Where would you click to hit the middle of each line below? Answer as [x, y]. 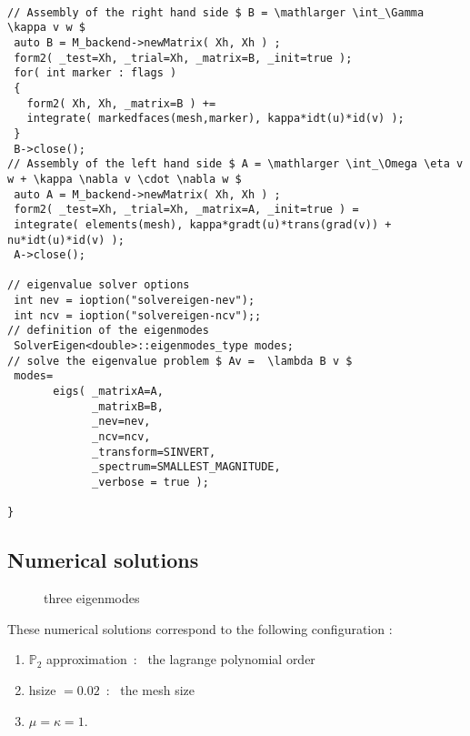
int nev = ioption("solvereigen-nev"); [135, 301]
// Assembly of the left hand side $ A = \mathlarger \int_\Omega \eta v [235, 164]
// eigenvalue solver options [99, 285]
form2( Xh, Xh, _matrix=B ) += [121, 103]
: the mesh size [150, 689]
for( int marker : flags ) [95, 73]
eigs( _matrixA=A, [108, 392]
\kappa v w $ [46, 28]
